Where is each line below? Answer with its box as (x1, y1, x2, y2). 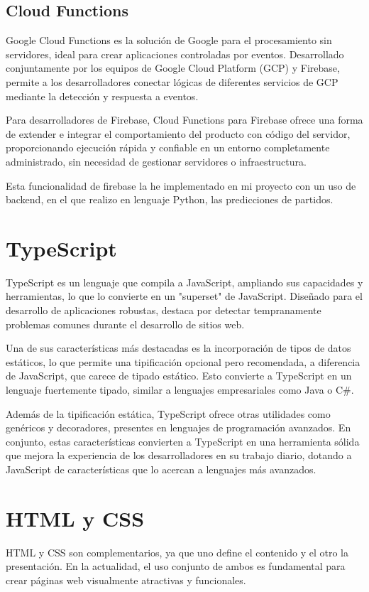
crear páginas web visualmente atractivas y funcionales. (6, 572, 246, 587)
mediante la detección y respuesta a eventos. (6, 88, 199, 103)
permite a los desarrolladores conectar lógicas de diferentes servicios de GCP (6, 74, 338, 89)
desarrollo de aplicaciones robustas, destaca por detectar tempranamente (6, 303, 321, 318)
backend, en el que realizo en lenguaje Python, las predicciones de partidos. (6, 192, 334, 207)
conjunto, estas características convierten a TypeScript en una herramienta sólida (6, 434, 360, 448)
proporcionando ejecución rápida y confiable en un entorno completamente (6, 140, 330, 155)
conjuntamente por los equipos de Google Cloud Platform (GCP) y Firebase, (6, 60, 340, 75)
